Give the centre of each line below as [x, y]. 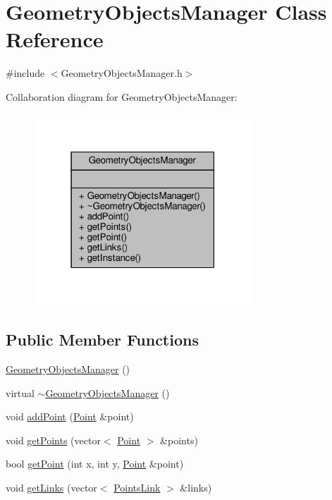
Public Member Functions [102, 340]
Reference [55, 39]
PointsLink [137, 487]
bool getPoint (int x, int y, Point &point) [95, 464]
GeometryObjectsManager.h [122, 73]
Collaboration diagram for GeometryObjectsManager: [122, 96]
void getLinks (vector [51, 487]
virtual [20, 392]
